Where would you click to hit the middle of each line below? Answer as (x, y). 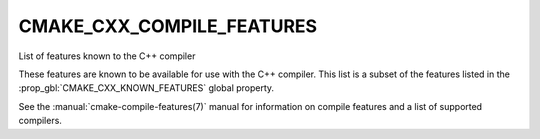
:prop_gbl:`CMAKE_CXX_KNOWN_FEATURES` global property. (146, 88)
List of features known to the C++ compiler (107, 56)
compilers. (40, 121)
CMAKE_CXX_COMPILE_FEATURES (168, 26)
